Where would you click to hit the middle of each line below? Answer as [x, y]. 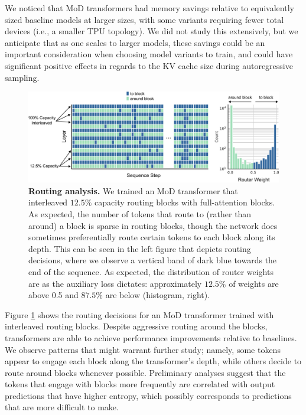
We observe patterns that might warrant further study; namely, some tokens [143, 349]
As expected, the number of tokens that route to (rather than [140, 213]
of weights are [254, 283]
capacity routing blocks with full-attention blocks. [185, 202]
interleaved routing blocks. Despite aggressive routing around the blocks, [136, 326]
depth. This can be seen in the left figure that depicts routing [140, 248]
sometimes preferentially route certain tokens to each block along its [152, 237]
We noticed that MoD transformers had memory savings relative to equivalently [149, 8]
